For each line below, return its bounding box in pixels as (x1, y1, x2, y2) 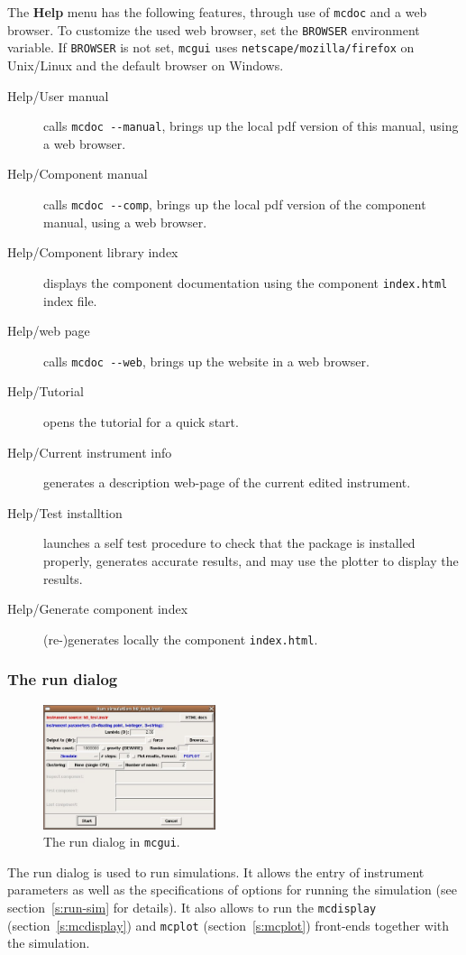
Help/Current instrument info (7, 442, 172, 461)
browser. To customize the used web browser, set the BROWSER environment (7, 20, 420, 39)
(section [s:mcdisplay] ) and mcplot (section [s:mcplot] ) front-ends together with (7, 915, 450, 934)
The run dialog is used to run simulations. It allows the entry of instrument (7, 862, 425, 881)
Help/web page (7, 321, 90, 340)
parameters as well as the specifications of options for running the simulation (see (7, 880, 457, 899)
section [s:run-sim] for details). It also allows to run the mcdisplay (7, 898, 377, 917)
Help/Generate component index (7, 599, 188, 618)
